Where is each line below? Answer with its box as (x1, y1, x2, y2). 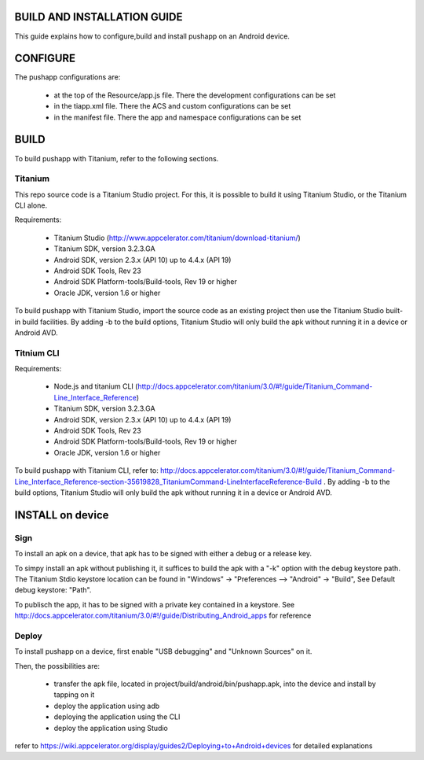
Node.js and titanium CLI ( (53, 382, 138, 391)
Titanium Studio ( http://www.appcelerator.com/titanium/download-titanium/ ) (53, 233, 302, 242)
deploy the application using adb (53, 701, 160, 710)
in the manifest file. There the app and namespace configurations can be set (53, 113, 302, 122)
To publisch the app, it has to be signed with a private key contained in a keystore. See (14, 600, 294, 609)
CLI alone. (14, 201, 47, 210)
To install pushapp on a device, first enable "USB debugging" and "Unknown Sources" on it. (14, 647, 313, 656)
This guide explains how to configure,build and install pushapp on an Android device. (14, 31, 291, 41)
